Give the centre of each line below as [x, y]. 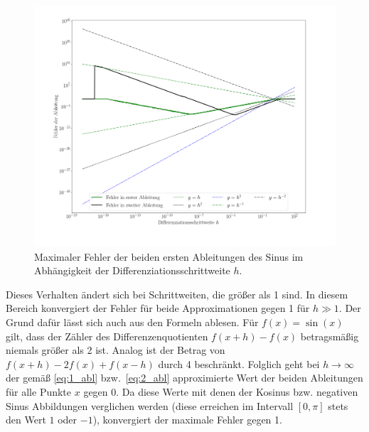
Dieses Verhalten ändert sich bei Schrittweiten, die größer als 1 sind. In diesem [177, 294]
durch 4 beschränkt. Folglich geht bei [239, 363]
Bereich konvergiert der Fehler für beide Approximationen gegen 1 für [158, 308]
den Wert [26, 420]
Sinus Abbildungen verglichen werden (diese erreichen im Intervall [150, 405]
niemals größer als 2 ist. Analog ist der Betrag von [116, 350]
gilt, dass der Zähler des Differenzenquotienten [107, 336]
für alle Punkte [39, 392]
